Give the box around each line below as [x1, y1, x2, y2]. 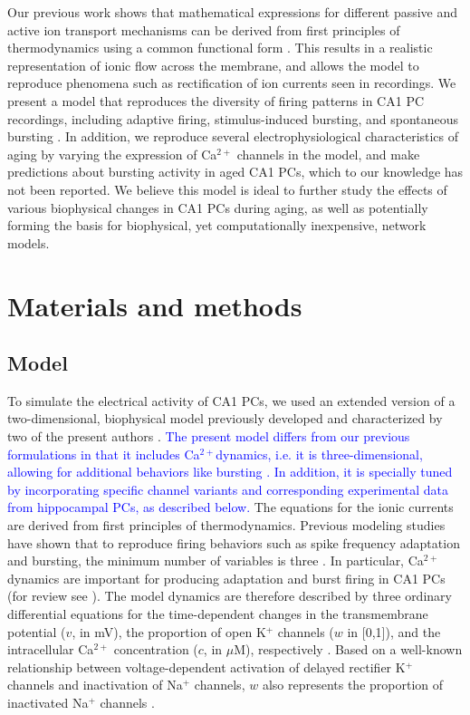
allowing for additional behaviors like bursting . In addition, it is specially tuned [7, 462, 453, 481]
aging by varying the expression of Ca [7, 144, 217, 163]
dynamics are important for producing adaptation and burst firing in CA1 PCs [7, 568, 446, 587]
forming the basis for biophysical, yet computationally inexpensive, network [7, 216, 427, 235]
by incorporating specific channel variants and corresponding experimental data [7, 479, 449, 498]
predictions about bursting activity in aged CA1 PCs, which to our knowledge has [7, 162, 464, 181]
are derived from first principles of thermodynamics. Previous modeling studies [7, 516, 446, 535]
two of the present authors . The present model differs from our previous [7, 427, 410, 446]
